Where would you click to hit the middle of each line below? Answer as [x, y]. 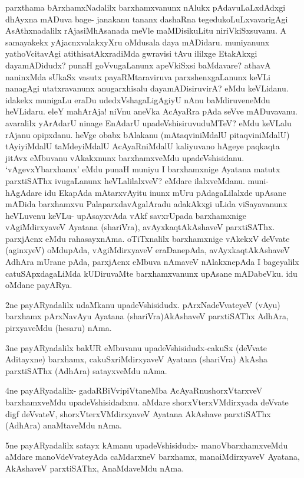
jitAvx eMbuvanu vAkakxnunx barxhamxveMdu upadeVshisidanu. [125, 157]
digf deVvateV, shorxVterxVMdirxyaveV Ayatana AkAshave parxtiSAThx [138, 413]
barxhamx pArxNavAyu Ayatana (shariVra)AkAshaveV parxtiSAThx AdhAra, [147, 316]
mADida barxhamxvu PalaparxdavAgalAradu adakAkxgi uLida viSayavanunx [146, 204]
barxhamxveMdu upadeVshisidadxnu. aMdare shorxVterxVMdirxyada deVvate [147, 402]
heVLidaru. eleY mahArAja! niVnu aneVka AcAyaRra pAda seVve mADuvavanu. [151, 111]
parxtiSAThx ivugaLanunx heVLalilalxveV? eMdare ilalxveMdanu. [125, 180]
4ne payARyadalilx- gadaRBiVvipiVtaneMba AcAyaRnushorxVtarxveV [134, 390]
